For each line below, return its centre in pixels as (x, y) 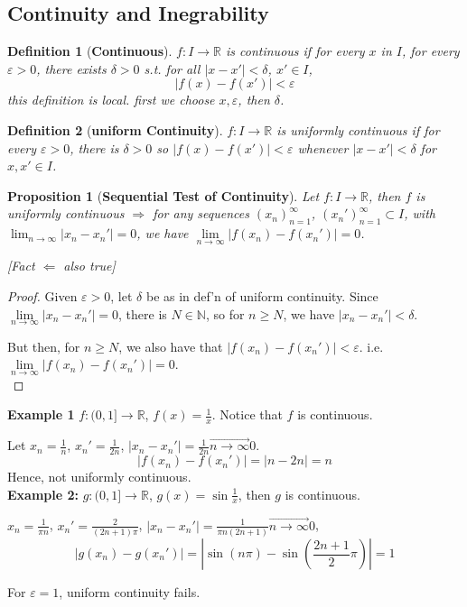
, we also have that (171, 346)
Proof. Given (42, 295)
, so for (225, 313)
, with (420, 213)
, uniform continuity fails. (130, 592)
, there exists (71, 68)
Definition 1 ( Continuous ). (90, 51)
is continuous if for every (295, 51)
